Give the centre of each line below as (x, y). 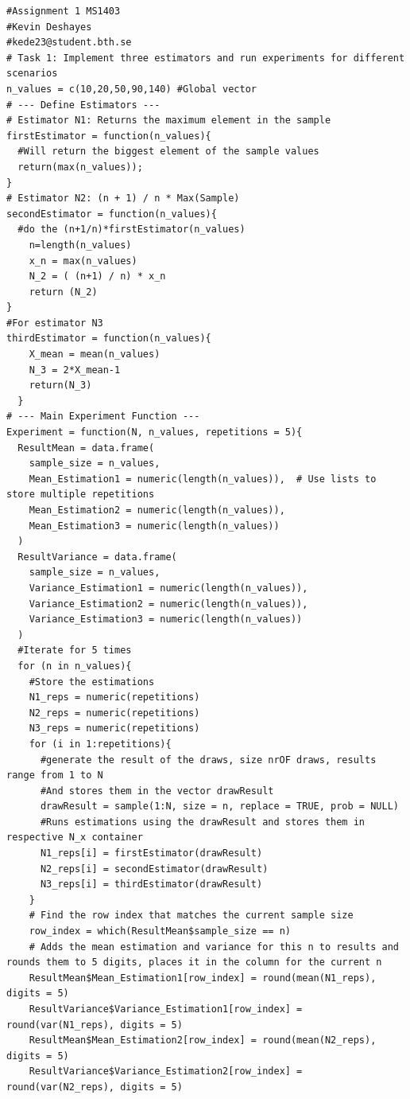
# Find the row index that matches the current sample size (191, 916)
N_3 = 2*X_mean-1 (75, 370)
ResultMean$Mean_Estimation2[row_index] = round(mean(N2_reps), (203, 1041)
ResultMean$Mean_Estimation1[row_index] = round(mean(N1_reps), (203, 978)
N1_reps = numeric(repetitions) (114, 698)
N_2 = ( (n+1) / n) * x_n (97, 277)
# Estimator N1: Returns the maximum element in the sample (169, 121)
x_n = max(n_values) (83, 261)
